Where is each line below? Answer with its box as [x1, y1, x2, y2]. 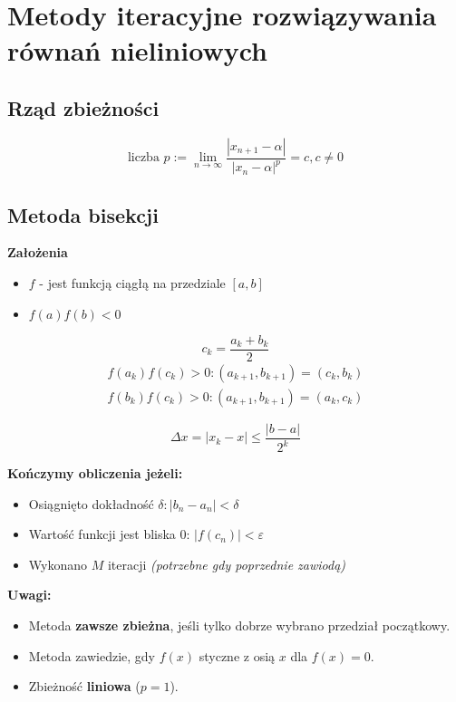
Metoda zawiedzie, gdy [28, 646, 156, 665]
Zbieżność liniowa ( [28, 677, 141, 696]
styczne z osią [199, 646, 276, 665]
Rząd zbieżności [7, 93, 160, 121]
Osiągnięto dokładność [28, 494, 154, 513]
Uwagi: [7, 585, 52, 604]
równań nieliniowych [7, 32, 267, 69]
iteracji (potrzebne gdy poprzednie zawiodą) [107, 554, 346, 573]
